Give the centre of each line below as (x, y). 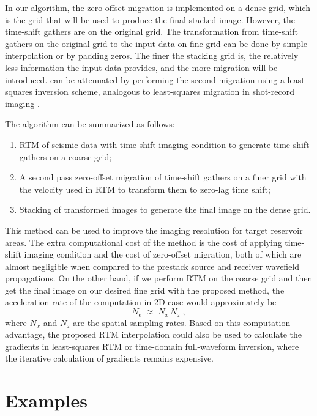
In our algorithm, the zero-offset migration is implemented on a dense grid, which (158, 7)
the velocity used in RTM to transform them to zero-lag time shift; (145, 189)
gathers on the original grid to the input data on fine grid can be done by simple (156, 43)
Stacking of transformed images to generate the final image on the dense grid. (165, 210)
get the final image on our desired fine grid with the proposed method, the (145, 290)
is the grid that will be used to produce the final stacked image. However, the (150, 19)
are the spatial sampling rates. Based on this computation (182, 322)
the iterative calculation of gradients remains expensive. (110, 358)
